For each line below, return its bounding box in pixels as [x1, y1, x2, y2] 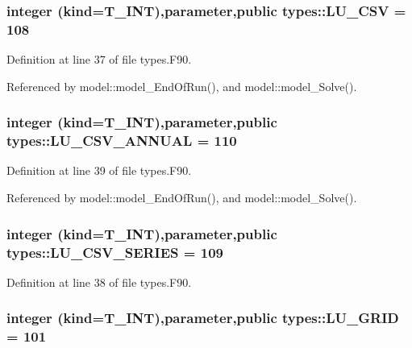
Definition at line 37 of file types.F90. [6, 51, 192, 68]
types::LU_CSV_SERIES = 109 [6, 242, 223, 262]
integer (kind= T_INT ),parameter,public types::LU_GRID [6, 308, 399, 328]
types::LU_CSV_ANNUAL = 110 [6, 130, 237, 151]
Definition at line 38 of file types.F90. [6, 273, 192, 290]
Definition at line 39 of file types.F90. [6, 162, 192, 179]
